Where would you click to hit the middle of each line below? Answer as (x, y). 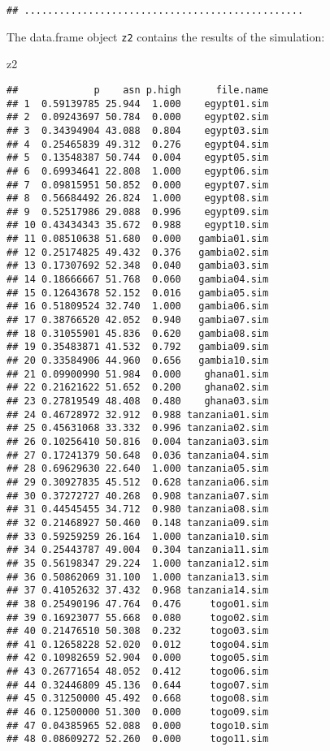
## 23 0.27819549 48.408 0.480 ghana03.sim (138, 401)
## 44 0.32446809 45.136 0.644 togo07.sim (138, 685)
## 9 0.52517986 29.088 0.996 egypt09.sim (138, 211)
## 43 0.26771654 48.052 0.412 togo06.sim (138, 672)
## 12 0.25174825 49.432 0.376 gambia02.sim (138, 252)
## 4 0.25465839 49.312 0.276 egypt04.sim (138, 144)
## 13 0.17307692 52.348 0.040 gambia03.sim (138, 266)
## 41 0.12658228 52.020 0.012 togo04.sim (138, 644)
